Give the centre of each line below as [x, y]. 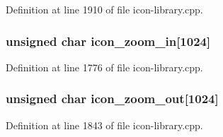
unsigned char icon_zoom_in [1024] [108, 41]
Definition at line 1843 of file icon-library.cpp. [104, 125]
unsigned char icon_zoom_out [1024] [112, 99]
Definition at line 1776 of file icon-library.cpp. [104, 67]
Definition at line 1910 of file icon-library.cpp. [104, 9]
